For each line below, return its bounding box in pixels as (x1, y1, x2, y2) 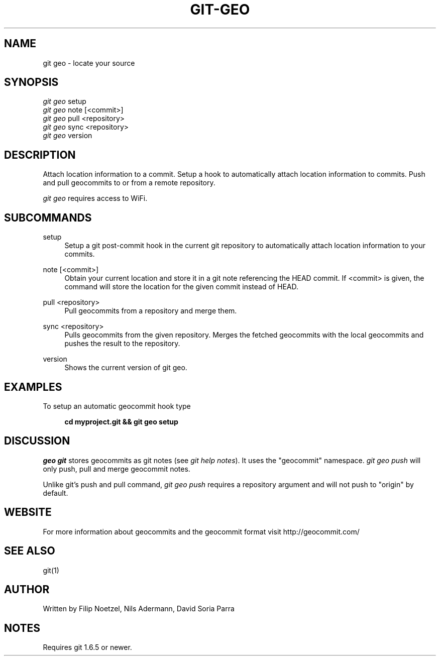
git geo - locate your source (43, 58, 135, 67)
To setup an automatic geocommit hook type (43, 401, 191, 410)
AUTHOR (4, 583, 50, 596)
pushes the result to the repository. (64, 339, 180, 348)
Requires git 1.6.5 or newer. (43, 643, 132, 652)
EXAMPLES (4, 380, 62, 393)
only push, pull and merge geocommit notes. (43, 464, 190, 473)
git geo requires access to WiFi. (43, 194, 148, 203)
